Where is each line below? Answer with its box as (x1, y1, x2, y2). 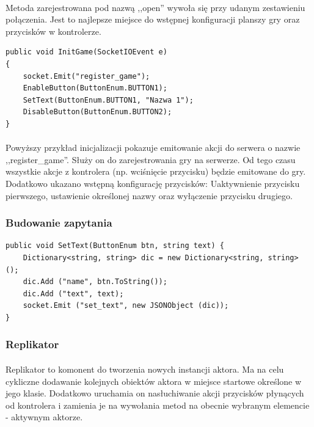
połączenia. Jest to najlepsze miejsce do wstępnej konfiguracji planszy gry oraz (5, 13, 300, 26)
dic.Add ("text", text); (23, 289, 124, 298)
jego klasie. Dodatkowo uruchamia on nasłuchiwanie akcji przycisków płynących (5, 387, 304, 400)
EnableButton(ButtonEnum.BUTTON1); (23, 84, 167, 93)
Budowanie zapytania (5, 215, 112, 230)
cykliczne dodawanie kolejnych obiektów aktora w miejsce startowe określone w (5, 374, 302, 387)
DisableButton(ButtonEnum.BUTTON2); (23, 108, 172, 117)
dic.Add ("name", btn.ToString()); (23, 277, 167, 286)
